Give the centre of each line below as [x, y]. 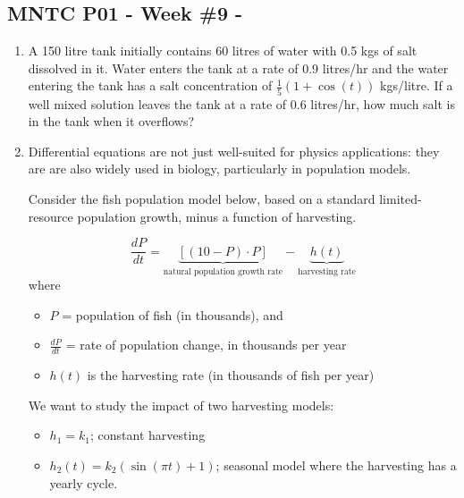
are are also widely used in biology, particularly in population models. [219, 169]
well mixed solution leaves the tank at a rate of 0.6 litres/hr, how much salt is [242, 103]
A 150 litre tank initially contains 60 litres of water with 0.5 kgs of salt [223, 51]
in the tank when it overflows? [111, 121]
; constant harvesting [148, 435]
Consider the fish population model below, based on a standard [202, 199]
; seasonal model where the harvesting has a [336, 464]
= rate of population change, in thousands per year [206, 345]
